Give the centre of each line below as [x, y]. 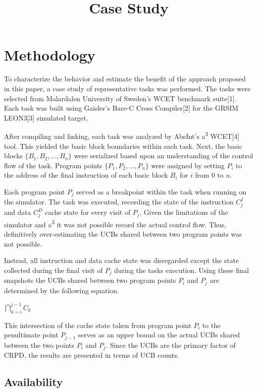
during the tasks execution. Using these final [181, 270]
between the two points [39, 345]
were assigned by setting [188, 165]
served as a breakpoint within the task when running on [161, 191]
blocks [13, 156]
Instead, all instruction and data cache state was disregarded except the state [122, 260]
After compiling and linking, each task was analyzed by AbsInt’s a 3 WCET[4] [122, 135]
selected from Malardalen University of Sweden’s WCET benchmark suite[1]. [120, 98]
